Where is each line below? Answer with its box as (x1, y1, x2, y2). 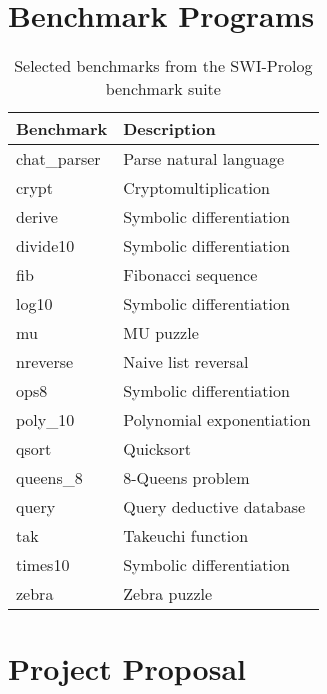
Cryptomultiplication (123, 176, 270, 200)
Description (123, 117, 216, 141)
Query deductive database (123, 495, 306, 519)
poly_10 (16, 408, 75, 432)
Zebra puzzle (123, 582, 213, 606)
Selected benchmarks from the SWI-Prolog (14, 54, 313, 78)
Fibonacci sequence (123, 263, 258, 287)
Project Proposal (8, 648, 246, 689)
